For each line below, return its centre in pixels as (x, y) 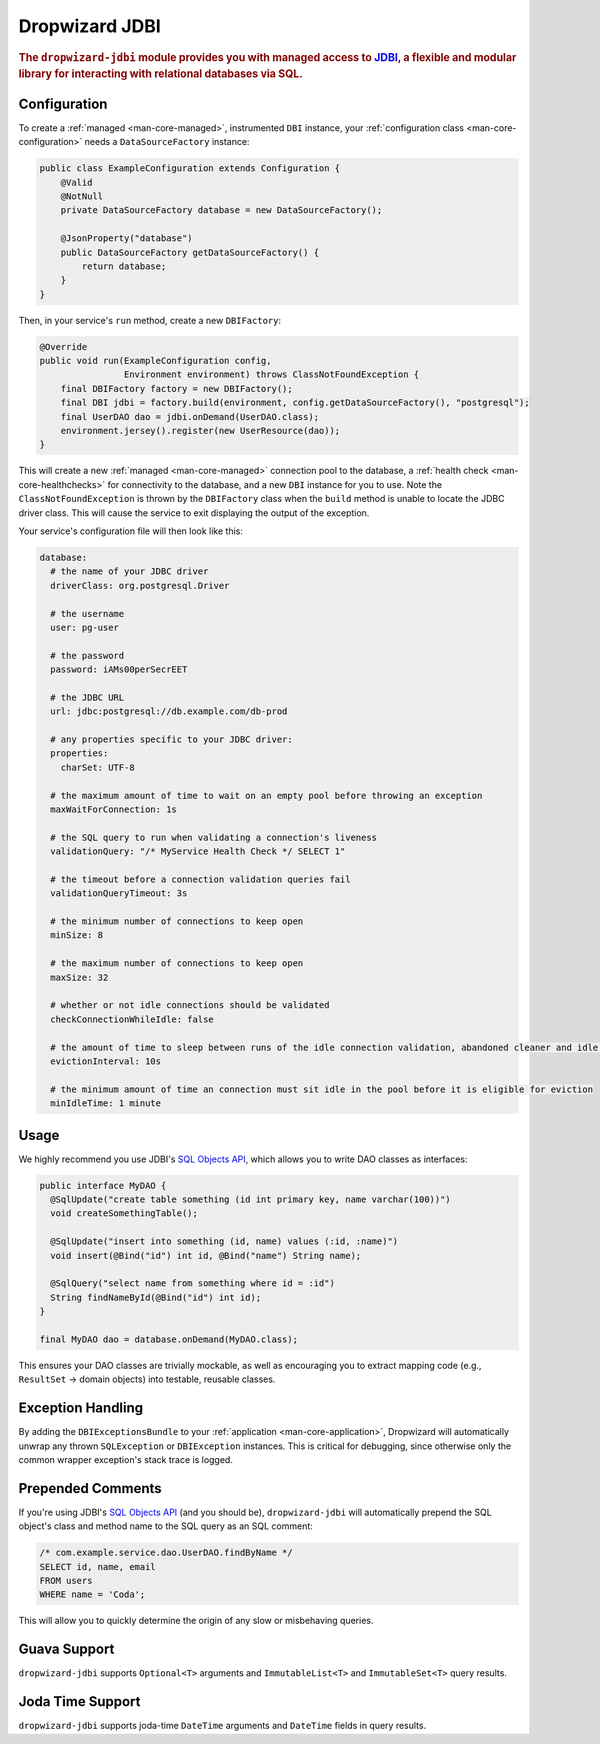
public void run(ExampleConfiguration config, (155, 361)
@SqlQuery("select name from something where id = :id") (192, 1283)
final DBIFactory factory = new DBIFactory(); (177, 388)
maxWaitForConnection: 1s (113, 809)
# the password (87, 655)
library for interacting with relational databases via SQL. (161, 74)
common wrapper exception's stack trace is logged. (126, 1460)
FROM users (66, 1581)
